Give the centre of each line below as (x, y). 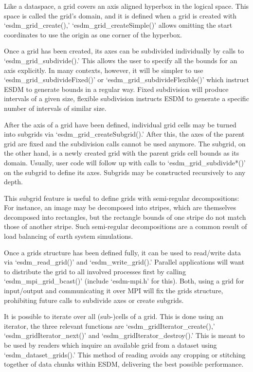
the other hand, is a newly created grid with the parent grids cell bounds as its (122, 153)
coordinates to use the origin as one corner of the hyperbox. (93, 34)
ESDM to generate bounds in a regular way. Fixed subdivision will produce (116, 89)
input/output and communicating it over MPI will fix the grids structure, (114, 291)
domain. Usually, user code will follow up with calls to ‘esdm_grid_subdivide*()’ (125, 162)
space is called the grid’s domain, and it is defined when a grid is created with (120, 15)
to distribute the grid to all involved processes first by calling (95, 271)
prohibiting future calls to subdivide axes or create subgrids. (94, 300)
